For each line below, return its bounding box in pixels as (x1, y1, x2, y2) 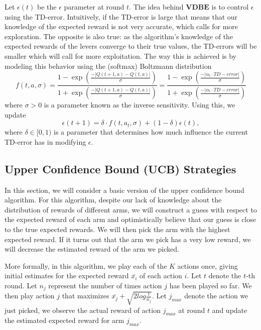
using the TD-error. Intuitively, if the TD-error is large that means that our (5, 11, 238, 22)
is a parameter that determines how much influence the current (54, 127, 248, 137)
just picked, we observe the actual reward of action (5, 304, 161, 315)
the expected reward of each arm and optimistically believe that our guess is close (5, 214, 256, 225)
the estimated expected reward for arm (5, 315, 124, 325)
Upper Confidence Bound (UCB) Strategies (5, 161, 236, 176)
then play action (5, 290, 55, 301)
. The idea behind (129, 2, 184, 12)
